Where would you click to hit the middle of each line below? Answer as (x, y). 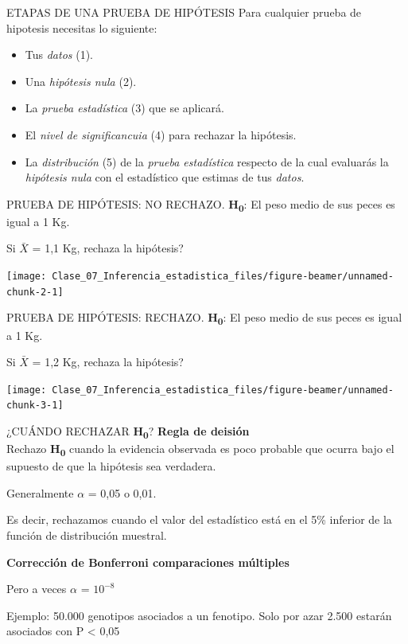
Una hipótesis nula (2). (81, 81)
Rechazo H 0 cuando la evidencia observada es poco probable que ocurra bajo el (200, 449)
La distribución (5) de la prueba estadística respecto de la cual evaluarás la (207, 161)
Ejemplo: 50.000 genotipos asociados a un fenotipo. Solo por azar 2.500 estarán (199, 615)
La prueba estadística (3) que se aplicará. (124, 108)
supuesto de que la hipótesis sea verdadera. (111, 466)
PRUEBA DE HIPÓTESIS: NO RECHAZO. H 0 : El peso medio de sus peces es (201, 205)
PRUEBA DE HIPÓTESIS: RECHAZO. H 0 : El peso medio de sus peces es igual (204, 318)
